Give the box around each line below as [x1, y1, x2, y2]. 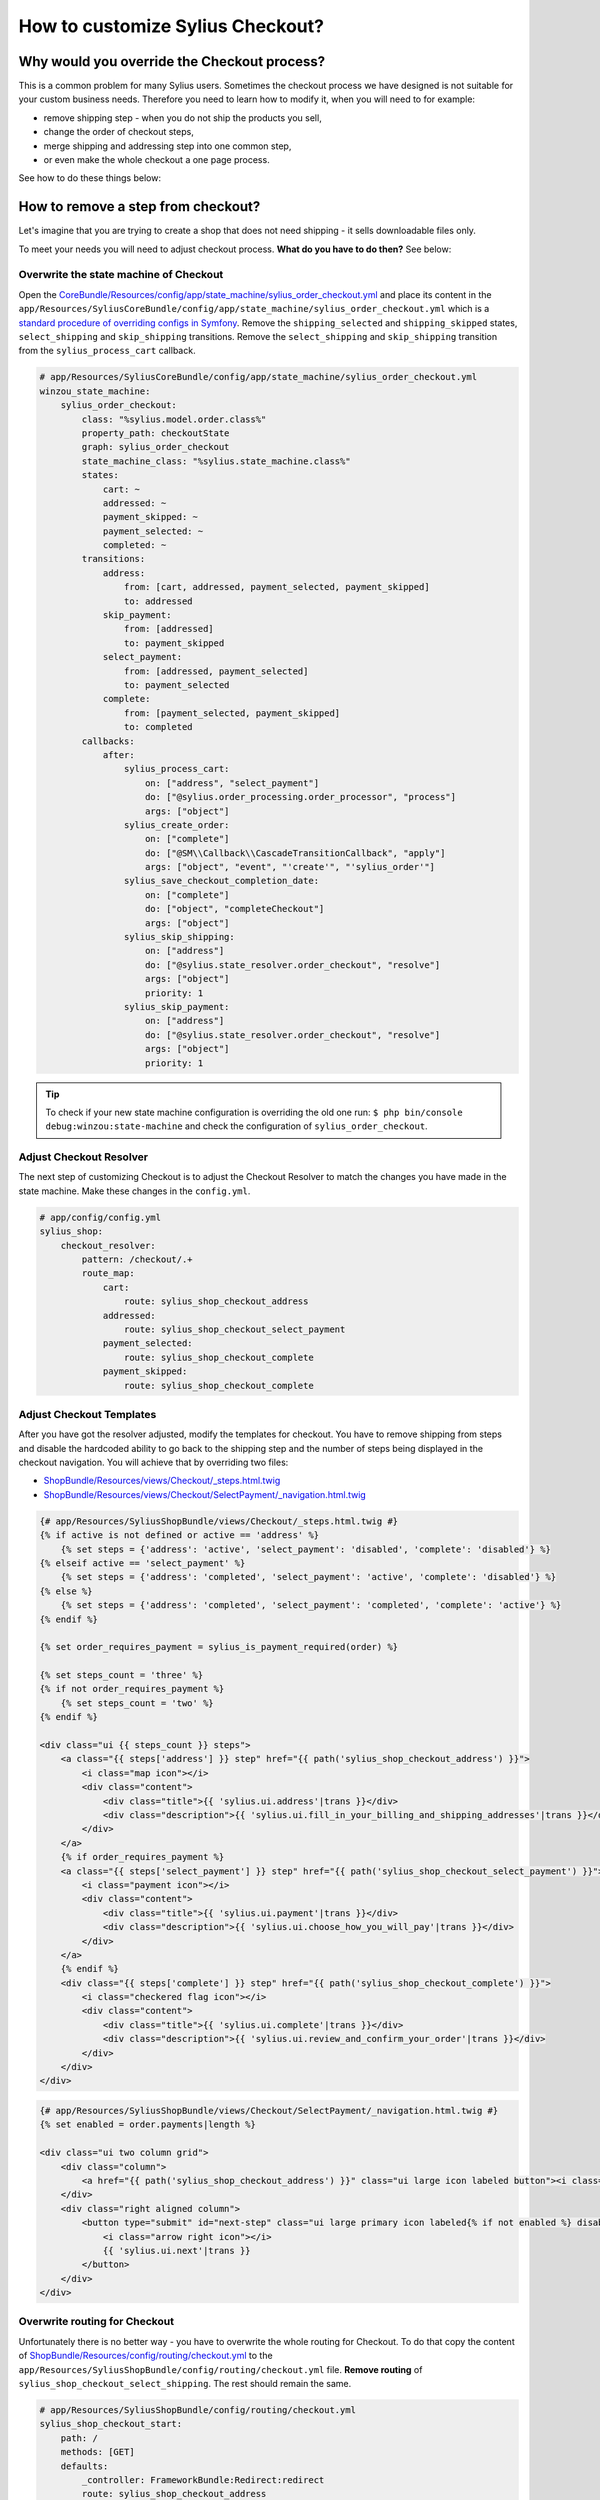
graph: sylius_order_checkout [81, 441, 230, 453]
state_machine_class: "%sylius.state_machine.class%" [81, 455, 351, 467]
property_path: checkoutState [81, 427, 230, 439]
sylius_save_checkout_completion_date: [123, 875, 320, 887]
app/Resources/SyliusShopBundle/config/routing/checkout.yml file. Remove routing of [18, 2363, 423, 2375]
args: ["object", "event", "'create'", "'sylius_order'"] [145, 861, 435, 873]
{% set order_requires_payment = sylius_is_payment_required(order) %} [39, 1641, 399, 1653]
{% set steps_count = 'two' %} [60, 1697, 214, 1709]
